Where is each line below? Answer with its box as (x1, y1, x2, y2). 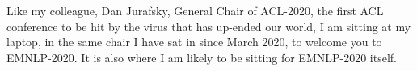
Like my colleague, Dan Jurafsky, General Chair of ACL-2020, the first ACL (6, 2, 384, 18)
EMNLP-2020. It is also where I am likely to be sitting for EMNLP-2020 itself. (6, 49, 397, 65)
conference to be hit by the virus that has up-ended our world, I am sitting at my (6, 18, 411, 34)
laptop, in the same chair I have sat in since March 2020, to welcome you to (6, 34, 382, 50)
